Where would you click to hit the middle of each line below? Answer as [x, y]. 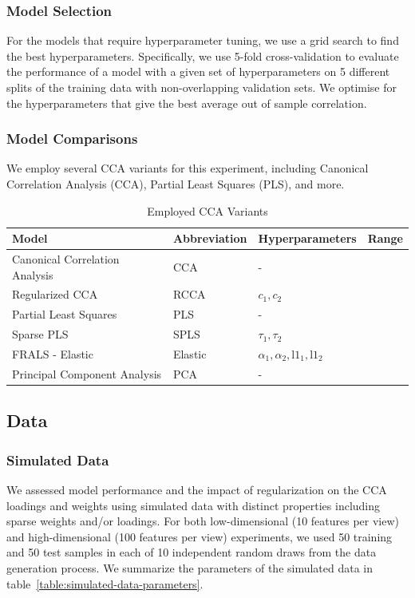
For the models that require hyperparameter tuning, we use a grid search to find [203, 40]
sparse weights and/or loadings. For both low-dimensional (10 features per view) [203, 521]
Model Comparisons [72, 139]
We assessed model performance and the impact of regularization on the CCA [197, 489]
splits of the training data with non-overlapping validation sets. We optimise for [202, 87]
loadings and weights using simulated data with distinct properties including [194, 505]
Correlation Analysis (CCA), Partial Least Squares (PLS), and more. [176, 184]
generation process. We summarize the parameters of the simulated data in [190, 567]
